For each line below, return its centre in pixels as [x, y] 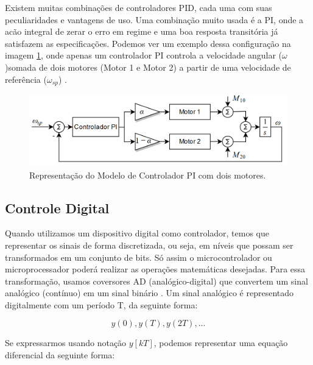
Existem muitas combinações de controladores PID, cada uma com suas [139, 7]
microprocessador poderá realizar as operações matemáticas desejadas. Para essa [155, 269]
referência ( [26, 79]
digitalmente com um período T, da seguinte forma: [101, 304]
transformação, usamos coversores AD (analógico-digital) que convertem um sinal [156, 281]
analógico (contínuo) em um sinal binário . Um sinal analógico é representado [149, 293]
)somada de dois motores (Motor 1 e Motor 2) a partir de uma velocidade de [148, 67]
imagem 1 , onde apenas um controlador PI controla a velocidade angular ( [144, 55]
